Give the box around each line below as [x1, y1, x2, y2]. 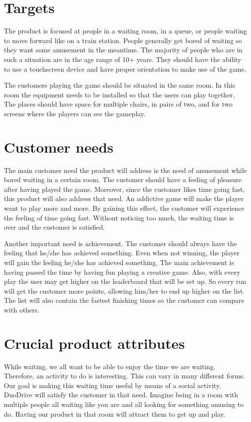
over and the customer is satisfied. [4, 222, 105, 232]
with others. [4, 304, 40, 314]
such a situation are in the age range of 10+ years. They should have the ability [4, 54, 241, 64]
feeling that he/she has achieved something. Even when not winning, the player [4, 248, 240, 258]
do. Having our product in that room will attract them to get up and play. [4, 408, 225, 419]
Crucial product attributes [4, 333, 185, 353]
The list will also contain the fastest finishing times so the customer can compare [4, 295, 245, 305]
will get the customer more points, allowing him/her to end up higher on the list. [4, 285, 245, 296]
